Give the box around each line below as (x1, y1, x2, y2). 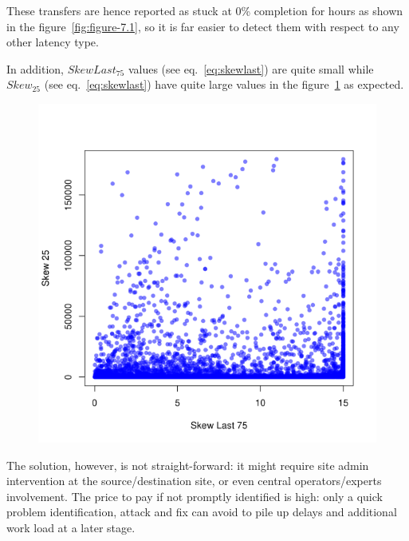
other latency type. (6, 34, 99, 50)
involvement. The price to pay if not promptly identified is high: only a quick (6, 487, 383, 504)
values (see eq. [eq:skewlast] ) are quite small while (128, 60, 374, 77)
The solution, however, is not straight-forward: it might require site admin (6, 456, 369, 473)
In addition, (6, 60, 64, 77)
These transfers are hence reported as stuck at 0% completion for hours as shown (6, 2, 403, 18)
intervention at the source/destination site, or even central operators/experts (6, 472, 382, 489)
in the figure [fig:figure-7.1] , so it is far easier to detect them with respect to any (6, 18, 399, 34)
